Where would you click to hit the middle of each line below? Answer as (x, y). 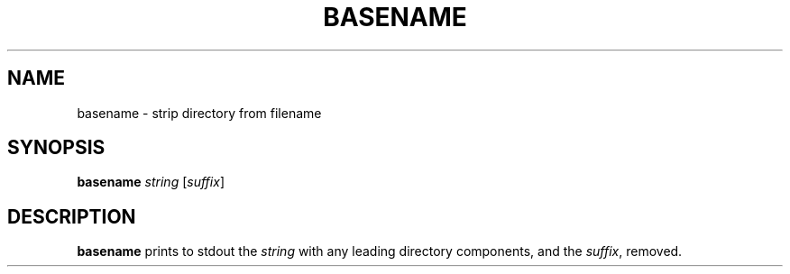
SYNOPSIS (56, 148)
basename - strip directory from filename (199, 113)
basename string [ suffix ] (151, 182)
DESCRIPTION (72, 216)
